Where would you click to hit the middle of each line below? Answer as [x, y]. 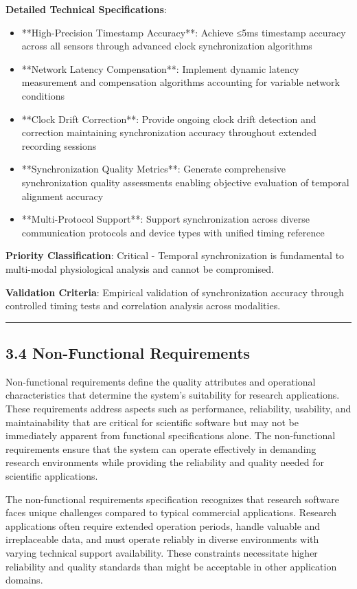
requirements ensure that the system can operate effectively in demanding [161, 448]
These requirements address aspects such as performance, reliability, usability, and [178, 409]
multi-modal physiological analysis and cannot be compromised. [140, 268]
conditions [43, 95]
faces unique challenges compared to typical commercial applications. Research [171, 512]
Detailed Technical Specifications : [86, 9]
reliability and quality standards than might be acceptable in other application [171, 566]
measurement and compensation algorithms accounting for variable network [181, 82]
